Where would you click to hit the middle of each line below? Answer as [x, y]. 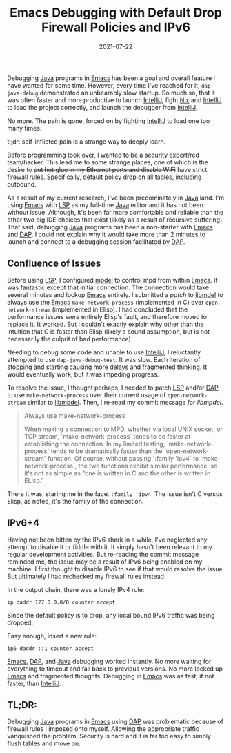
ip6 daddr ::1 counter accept [51, 648]
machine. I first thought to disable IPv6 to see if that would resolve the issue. [116, 569]
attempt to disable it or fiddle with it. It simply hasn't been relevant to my [110, 546]
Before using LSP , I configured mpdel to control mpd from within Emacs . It [112, 280]
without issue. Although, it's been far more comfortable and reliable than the [115, 212]
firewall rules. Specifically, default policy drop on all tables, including [104, 177]
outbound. [22, 184]
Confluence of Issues [54, 264]
